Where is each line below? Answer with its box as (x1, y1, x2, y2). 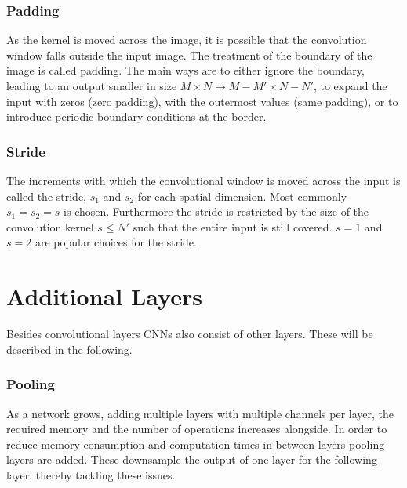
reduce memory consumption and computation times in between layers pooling (6, 435, 385, 452)
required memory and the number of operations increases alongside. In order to (6, 421, 387, 437)
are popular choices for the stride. (35, 234, 197, 250)
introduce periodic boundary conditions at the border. (6, 108, 267, 125)
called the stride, (6, 188, 87, 204)
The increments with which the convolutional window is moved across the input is (6, 173, 401, 188)
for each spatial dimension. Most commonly (137, 188, 347, 204)
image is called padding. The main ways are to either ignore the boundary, (6, 62, 365, 78)
